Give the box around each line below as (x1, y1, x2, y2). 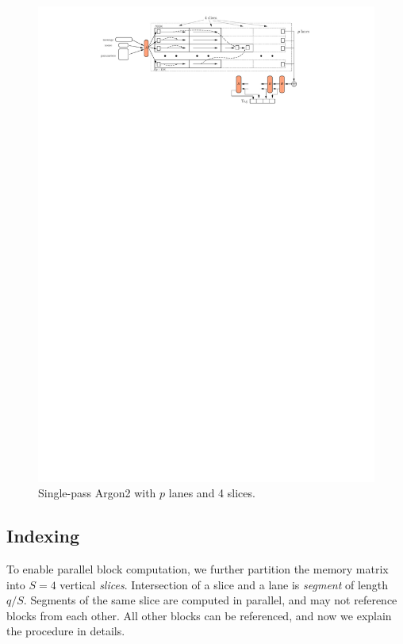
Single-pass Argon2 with (38, 485, 156, 501)
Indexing (6, 523, 80, 548)
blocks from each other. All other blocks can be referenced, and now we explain (6, 607, 392, 623)
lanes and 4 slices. (168, 485, 255, 501)
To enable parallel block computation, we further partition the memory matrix (6, 561, 389, 577)
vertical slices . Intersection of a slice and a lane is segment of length (59, 576, 389, 592)
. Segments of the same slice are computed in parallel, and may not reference (23, 592, 397, 608)
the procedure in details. (6, 623, 125, 639)
